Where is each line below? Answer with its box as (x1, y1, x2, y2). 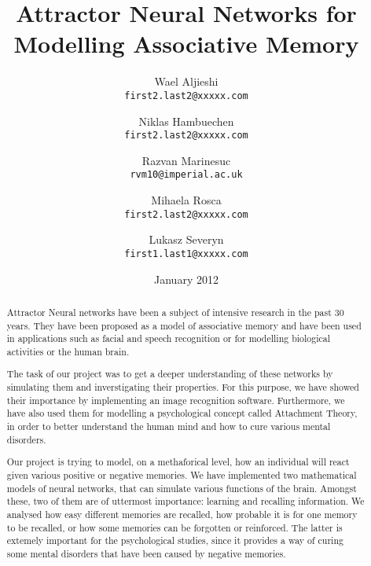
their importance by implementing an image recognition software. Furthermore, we (6, 393, 345, 406)
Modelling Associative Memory (13, 28, 359, 60)
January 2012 (154, 270, 219, 287)
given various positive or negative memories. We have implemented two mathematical (6, 468, 357, 481)
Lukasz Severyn (149, 231, 224, 248)
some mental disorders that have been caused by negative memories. (6, 546, 286, 560)
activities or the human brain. (6, 344, 130, 358)
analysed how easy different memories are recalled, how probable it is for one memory (6, 507, 358, 520)
